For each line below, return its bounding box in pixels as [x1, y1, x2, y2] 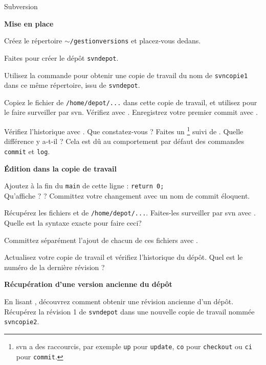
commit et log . [4, 145, 50, 156]
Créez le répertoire [4, 35, 62, 46]
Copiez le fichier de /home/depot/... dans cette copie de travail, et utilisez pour [4, 96, 257, 107]
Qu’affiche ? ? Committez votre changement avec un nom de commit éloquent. [4, 190, 250, 201]
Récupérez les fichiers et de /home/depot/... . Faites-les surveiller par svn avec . [4, 207, 256, 218]
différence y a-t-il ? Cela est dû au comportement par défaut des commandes [4, 136, 245, 147]
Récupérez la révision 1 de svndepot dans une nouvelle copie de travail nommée [4, 306, 255, 317]
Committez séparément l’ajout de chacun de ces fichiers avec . [4, 234, 198, 245]
